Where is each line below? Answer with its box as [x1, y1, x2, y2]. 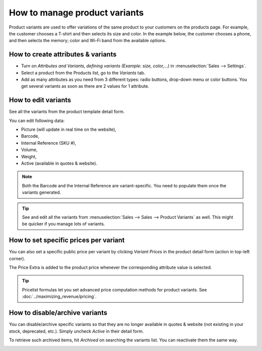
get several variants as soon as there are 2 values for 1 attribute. [21, 83, 149, 89]
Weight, [21, 153, 37, 159]
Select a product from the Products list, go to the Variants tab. [21, 70, 146, 76]
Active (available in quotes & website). [21, 160, 98, 167]
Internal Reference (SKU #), [21, 140, 76, 146]
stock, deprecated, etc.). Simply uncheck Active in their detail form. [9, 328, 144, 334]
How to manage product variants [9, 7, 144, 18]
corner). [9, 256, 25, 261]
